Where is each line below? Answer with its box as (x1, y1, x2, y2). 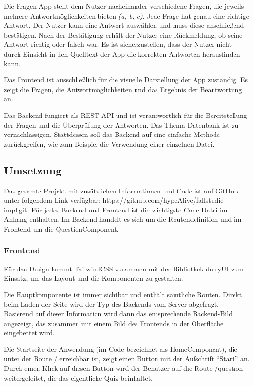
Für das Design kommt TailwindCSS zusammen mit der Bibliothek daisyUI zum (4, 263, 244, 273)
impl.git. (4, 204, 29, 214)
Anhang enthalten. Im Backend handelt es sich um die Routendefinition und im (4, 214, 242, 224)
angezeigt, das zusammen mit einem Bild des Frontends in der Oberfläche (4, 318, 224, 328)
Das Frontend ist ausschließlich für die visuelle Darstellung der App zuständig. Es (4, 75, 248, 85)
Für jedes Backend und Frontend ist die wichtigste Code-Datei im (31, 204, 228, 214)
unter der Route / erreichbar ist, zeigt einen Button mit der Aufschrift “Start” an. (4, 353, 250, 364)
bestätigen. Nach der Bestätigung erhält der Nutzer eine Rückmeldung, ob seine (4, 29, 243, 39)
